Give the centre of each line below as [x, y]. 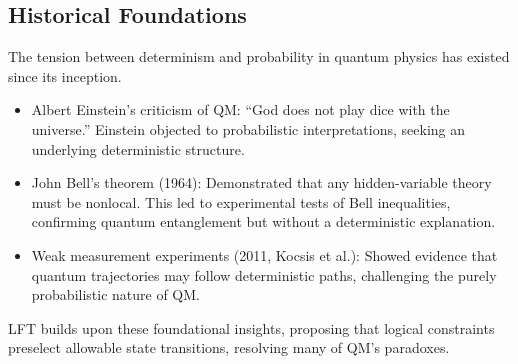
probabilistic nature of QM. [115, 294]
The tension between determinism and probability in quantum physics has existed [259, 56]
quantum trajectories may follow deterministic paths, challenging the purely [264, 274]
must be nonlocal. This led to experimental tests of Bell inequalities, [241, 201]
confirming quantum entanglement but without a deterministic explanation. [263, 221]
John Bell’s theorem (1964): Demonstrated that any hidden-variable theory [261, 182]
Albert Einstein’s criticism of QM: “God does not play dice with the [240, 109]
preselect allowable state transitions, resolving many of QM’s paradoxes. [229, 347]
